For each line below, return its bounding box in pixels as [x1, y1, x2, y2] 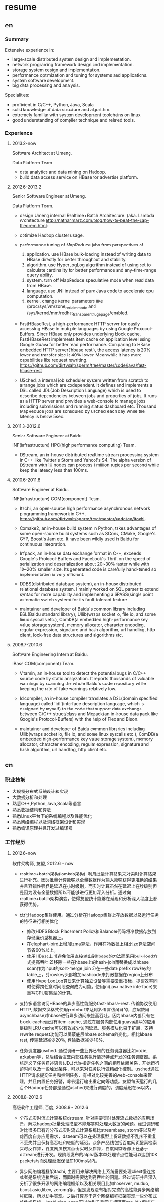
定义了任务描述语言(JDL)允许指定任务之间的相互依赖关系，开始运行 [23, 1060, 160, 1065]
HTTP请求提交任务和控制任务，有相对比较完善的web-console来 [19, 1072, 148, 1078]
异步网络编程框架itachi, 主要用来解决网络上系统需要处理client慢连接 [19, 1168, 156, 1174]
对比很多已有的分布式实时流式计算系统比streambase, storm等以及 [19, 1127, 152, 1133]
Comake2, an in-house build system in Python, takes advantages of [19, 525, 156, 531]
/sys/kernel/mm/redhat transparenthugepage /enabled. [26, 310, 129, 317]
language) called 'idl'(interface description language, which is [19, 700, 144, 706]
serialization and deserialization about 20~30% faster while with [19, 561, 149, 567]
